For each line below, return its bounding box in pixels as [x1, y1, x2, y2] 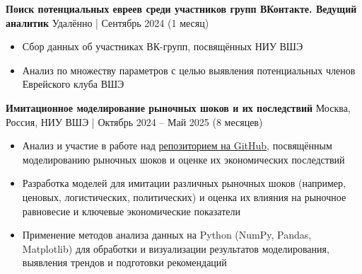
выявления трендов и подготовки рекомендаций [22, 255, 227, 270]
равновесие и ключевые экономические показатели [22, 203, 240, 218]
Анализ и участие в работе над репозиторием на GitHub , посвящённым [22, 138, 332, 153]
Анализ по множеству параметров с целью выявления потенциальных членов [22, 62, 356, 77]
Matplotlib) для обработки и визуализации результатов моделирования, [22, 241, 329, 256]
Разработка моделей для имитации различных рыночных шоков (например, [22, 176, 346, 190]
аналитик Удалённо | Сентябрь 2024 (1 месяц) [6, 15, 209, 30]
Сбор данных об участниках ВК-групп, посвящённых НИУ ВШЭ [22, 39, 303, 54]
